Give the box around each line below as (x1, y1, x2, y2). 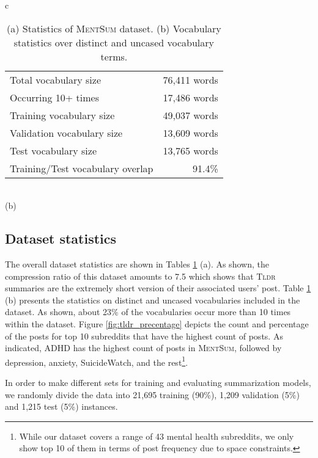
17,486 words (163, 90, 218, 104)
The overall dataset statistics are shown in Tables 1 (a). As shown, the (5, 257, 269, 270)
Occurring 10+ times (10, 90, 99, 104)
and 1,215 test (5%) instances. (5, 400, 118, 413)
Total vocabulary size (10, 72, 102, 87)
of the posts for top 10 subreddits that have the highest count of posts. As (5, 329, 283, 342)
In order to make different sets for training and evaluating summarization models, (5, 376, 311, 388)
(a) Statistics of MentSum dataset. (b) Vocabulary (7, 21, 221, 35)
